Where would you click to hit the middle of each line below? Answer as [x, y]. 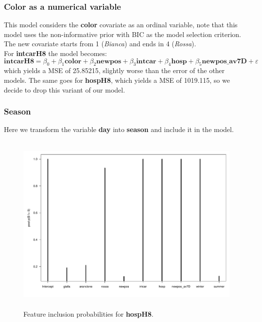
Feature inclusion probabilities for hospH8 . [88, 313]
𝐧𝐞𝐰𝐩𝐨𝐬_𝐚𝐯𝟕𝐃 [224, 61]
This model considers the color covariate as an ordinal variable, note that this [121, 25]
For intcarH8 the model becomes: [55, 53]
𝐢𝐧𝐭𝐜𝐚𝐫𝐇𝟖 [19, 61]
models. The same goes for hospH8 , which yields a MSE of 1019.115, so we [117, 80]
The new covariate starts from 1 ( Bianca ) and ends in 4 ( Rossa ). [100, 44]
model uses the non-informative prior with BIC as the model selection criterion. [122, 34]
